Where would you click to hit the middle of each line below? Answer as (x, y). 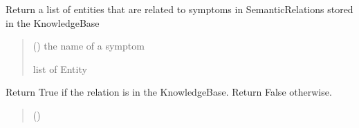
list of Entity (60, 68)
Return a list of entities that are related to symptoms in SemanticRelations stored (179, 9)
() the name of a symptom (89, 46)
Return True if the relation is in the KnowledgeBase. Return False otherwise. (169, 92)
